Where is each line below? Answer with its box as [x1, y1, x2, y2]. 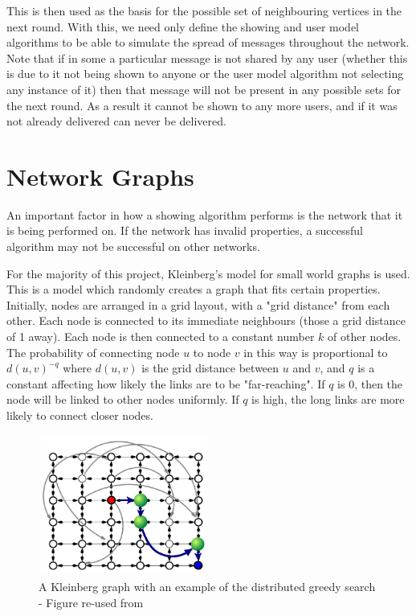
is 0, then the [337, 375, 403, 392]
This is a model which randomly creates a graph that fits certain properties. [6, 281, 381, 298]
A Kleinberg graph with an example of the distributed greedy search [39, 578, 376, 595]
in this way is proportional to [243, 343, 388, 360]
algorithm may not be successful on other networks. [6, 238, 260, 255]
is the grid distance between [141, 359, 279, 376]
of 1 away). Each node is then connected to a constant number [6, 328, 315, 345]
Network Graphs [6, 159, 194, 192]
